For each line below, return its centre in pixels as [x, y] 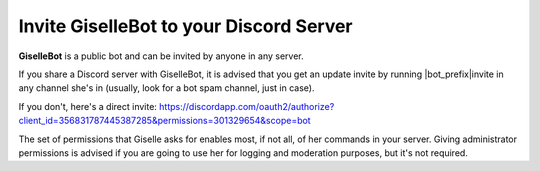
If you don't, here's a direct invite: [87, 106]
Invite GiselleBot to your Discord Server [186, 26]
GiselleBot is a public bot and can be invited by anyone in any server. [161, 56]
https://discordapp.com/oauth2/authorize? [246, 106]
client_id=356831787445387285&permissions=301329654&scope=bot [164, 121]
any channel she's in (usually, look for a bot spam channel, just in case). [166, 88]
